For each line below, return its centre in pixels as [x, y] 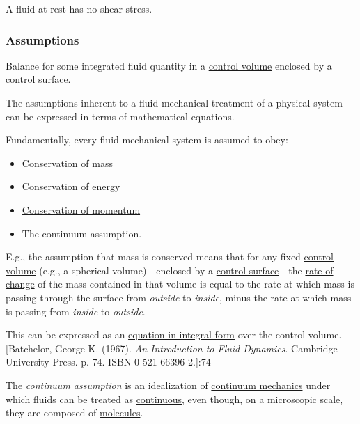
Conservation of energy [71, 186]
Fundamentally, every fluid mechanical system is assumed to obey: [147, 140]
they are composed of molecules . [75, 413]
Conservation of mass [67, 163]
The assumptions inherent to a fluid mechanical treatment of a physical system [174, 102]
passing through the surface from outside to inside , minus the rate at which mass [179, 297]
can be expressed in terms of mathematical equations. [120, 116]
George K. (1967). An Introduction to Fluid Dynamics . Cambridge [196, 348]
